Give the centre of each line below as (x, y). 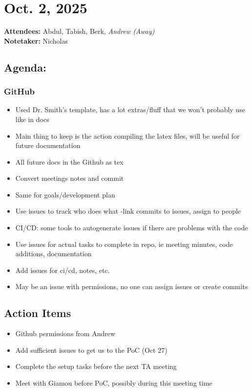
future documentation (48, 145)
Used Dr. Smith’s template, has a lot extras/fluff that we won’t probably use (130, 110)
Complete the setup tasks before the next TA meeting (96, 366)
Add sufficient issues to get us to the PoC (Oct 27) (91, 350)
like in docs (32, 119)
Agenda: (25, 67)
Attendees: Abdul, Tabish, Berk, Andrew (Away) (79, 31)
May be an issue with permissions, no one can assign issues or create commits (132, 286)
